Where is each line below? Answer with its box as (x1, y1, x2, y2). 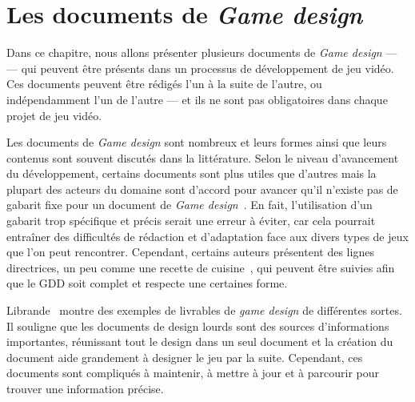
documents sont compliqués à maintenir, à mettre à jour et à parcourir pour (6, 364, 380, 381)
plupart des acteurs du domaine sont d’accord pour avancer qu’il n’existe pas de (6, 180, 398, 197)
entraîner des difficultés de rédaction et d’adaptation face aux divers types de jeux (6, 227, 409, 244)
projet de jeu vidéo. (6, 107, 102, 123)
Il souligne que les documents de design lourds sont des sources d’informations (6, 317, 389, 334)
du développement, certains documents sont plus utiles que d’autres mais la (6, 165, 377, 182)
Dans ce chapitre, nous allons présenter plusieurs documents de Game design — (6, 44, 397, 61)
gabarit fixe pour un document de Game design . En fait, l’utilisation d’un (6, 196, 373, 213)
